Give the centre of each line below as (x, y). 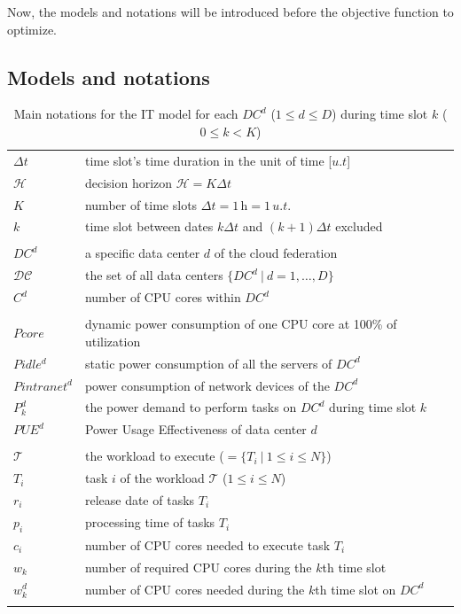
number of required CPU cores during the (198, 567)
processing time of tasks (150, 522)
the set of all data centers (154, 275)
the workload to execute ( (154, 456)
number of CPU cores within (163, 297)
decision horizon (129, 182)
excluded (359, 226)
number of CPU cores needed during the (195, 589)
